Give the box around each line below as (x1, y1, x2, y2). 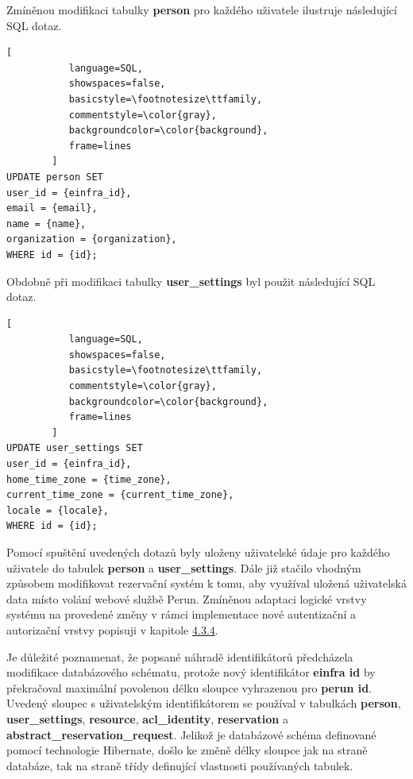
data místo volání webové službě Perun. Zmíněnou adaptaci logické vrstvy (6, 590, 367, 607)
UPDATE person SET (6, 171, 103, 183)
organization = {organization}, (6, 233, 177, 245)
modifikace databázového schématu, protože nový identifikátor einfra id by (6, 664, 376, 681)
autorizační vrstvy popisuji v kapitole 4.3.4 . (6, 621, 218, 638)
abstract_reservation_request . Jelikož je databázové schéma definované (6, 726, 376, 742)
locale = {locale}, (6, 504, 109, 516)
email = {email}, (6, 202, 98, 214)
